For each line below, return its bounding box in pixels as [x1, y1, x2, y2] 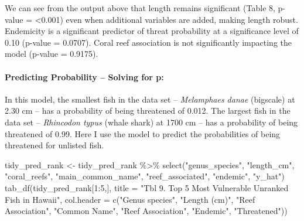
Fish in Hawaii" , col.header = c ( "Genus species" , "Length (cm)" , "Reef [5, 193, 255, 205]
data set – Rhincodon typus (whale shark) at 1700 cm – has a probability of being [5, 115, 298, 128]
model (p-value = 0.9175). [5, 47, 98, 60]
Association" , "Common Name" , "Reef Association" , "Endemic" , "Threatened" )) [5, 205, 288, 217]
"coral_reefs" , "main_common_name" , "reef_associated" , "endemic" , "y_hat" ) [5, 170, 285, 182]
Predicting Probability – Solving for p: [5, 70, 164, 83]
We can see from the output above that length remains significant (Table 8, [5, 2, 275, 13]
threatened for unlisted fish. [5, 139, 104, 151]
